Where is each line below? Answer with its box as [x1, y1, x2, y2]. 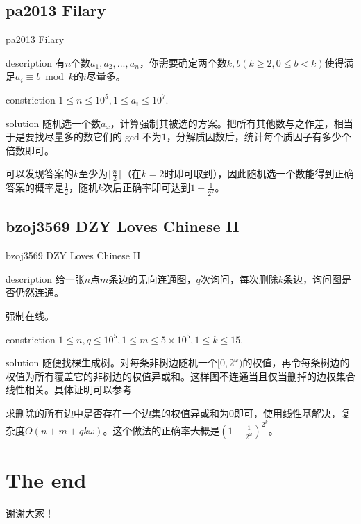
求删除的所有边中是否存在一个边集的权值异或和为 [6, 406, 229, 420]
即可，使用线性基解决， [234, 406, 341, 420]
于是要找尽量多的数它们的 [6, 129, 122, 144]
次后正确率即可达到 [103, 180, 191, 195]
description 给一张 [6, 271, 85, 286]
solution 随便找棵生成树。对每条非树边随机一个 [6, 355, 217, 370]
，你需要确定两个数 [139, 55, 227, 69]
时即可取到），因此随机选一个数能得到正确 [164, 166, 354, 181]
